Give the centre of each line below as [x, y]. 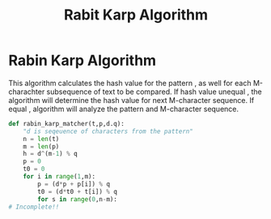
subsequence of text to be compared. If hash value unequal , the [154, 92]
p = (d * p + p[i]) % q [74, 184]
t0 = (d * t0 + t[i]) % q [77, 191]
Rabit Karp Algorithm [136, 15]
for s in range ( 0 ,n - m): [77, 199]
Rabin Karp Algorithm [82, 60]
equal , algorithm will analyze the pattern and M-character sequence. [124, 109]
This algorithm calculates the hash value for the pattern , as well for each [130, 83]
